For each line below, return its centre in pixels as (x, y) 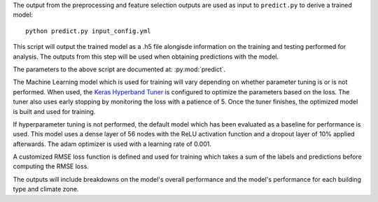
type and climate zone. (46, 189)
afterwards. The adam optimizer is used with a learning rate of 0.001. (112, 144)
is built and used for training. (54, 111)
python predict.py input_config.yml (88, 31)
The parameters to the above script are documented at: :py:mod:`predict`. (119, 69)
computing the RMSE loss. (51, 166)
